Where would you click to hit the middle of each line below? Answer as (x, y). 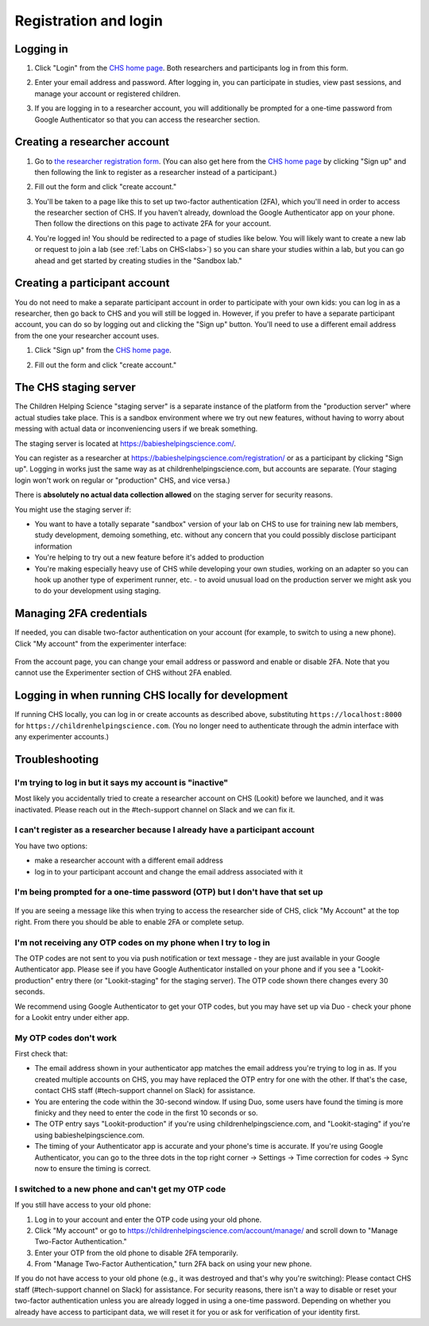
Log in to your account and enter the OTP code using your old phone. (148, 1219)
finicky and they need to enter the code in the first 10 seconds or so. (146, 1113)
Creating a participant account (92, 283)
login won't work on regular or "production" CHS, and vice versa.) (122, 480)
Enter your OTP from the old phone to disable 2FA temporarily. (136, 1253)
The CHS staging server (75, 388)
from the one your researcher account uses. (87, 335)
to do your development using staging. (98, 591)
